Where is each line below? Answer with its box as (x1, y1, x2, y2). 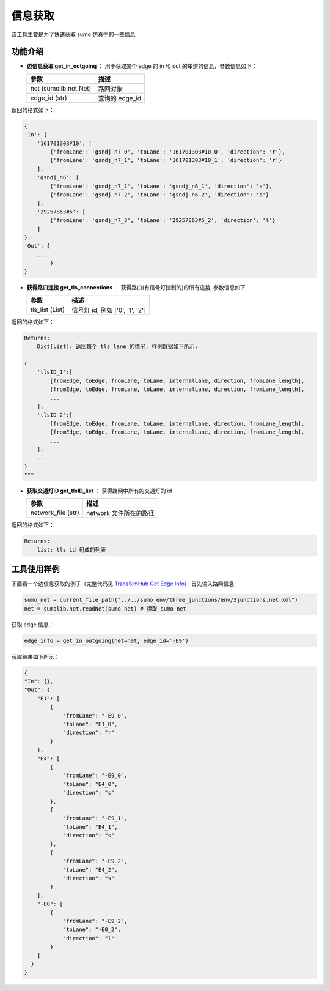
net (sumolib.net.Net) (30, 84, 92, 92)
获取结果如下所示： (11, 653, 60, 660)
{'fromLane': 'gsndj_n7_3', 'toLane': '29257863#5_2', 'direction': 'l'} (50, 217, 276, 224)
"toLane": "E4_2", (62, 866, 119, 873)
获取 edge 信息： (11, 621, 54, 628)
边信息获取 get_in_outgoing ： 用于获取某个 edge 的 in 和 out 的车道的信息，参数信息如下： (26, 62, 257, 70)
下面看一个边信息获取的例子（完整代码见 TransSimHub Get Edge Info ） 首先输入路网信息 (11, 580, 235, 587)
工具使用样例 (11, 564, 60, 574)
